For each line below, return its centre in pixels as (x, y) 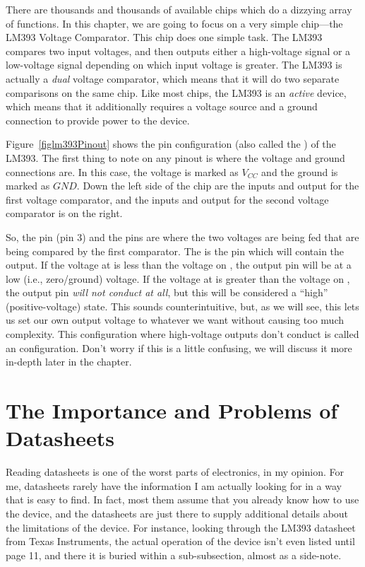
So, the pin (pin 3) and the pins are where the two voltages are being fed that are (182, 236)
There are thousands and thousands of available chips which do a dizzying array (179, 9)
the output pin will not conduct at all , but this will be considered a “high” (167, 292)
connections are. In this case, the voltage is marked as (122, 171)
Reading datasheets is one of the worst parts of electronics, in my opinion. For (175, 472)
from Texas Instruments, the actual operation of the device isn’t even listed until (180, 541)
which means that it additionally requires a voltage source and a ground (162, 106)
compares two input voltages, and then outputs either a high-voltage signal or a (178, 51)
